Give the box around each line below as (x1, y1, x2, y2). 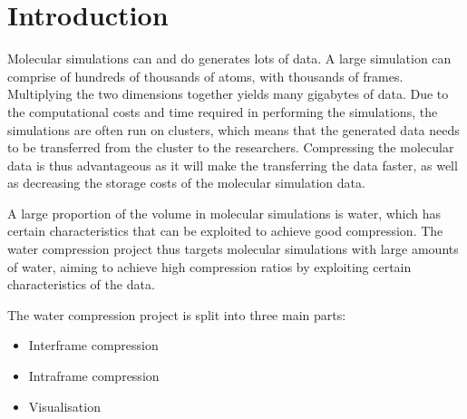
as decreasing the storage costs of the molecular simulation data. (7, 173, 365, 192)
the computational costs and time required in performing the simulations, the (7, 102, 438, 121)
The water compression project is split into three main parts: (7, 305, 346, 324)
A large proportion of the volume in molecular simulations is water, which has (7, 203, 442, 222)
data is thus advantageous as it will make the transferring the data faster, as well (7, 155, 458, 174)
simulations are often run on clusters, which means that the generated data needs (7, 120, 460, 139)
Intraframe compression (28, 366, 160, 385)
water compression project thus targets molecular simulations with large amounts (7, 239, 459, 258)
